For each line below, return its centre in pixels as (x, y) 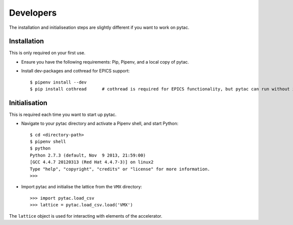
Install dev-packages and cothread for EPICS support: (75, 71)
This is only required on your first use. (47, 53)
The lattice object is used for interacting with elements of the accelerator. (86, 216)
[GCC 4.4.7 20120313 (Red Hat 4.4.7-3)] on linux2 (92, 162)
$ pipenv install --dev (58, 82)
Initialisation (28, 103)
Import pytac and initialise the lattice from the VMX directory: (82, 187)
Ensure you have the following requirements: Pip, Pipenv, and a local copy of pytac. (105, 62)
